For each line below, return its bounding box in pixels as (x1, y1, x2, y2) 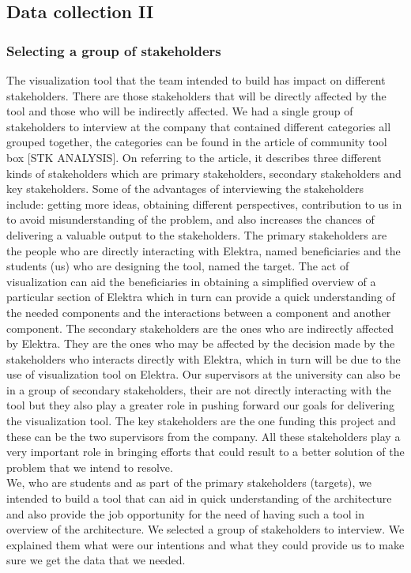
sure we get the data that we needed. (6, 552, 186, 568)
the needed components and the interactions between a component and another (6, 303, 391, 320)
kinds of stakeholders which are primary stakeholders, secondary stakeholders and (6, 164, 402, 181)
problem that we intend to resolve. (6, 458, 173, 475)
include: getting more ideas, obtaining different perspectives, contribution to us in (6, 195, 402, 212)
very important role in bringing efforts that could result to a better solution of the (6, 443, 405, 460)
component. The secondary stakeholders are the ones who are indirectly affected (6, 319, 394, 336)
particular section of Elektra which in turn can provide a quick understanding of (6, 288, 395, 305)
